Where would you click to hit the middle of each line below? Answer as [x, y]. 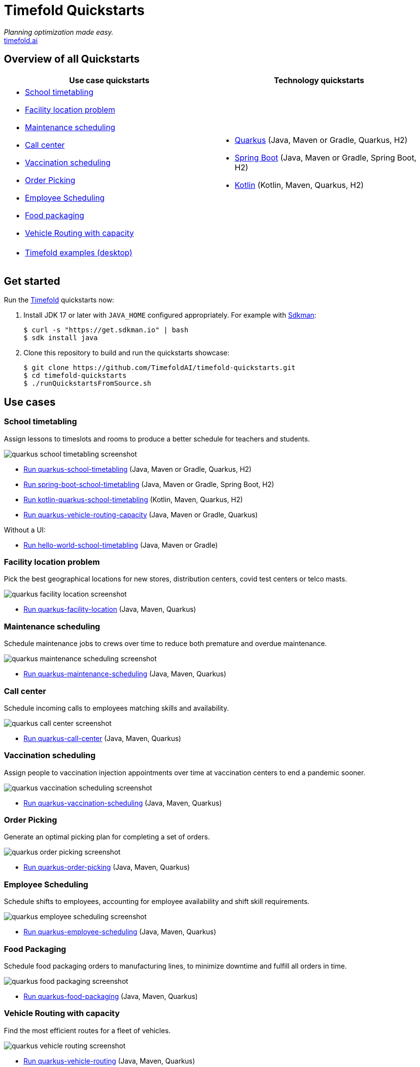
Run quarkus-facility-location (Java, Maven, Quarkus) [110, 609]
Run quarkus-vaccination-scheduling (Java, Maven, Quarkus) [123, 803]
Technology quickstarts [319, 80]
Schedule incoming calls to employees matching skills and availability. [116, 708]
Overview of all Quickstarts [72, 59]
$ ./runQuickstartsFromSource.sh [88, 383]
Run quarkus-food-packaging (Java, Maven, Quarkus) [111, 996]
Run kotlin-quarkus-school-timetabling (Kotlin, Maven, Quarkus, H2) [133, 499]
